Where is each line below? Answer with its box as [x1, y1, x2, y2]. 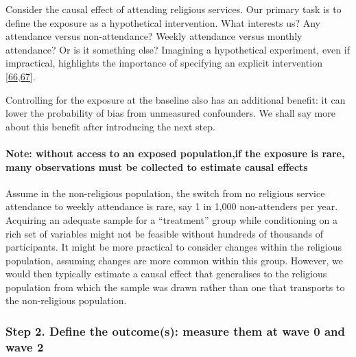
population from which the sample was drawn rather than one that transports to [5, 279, 345, 294]
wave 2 [5, 338, 44, 355]
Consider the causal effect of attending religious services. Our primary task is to [5, 2, 342, 16]
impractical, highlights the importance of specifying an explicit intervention [5, 56, 322, 70]
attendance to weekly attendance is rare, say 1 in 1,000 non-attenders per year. [5, 199, 338, 214]
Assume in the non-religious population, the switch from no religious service [5, 185, 325, 200]
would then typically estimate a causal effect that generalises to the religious [5, 266, 327, 281]
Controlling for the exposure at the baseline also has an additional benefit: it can [5, 92, 346, 106]
